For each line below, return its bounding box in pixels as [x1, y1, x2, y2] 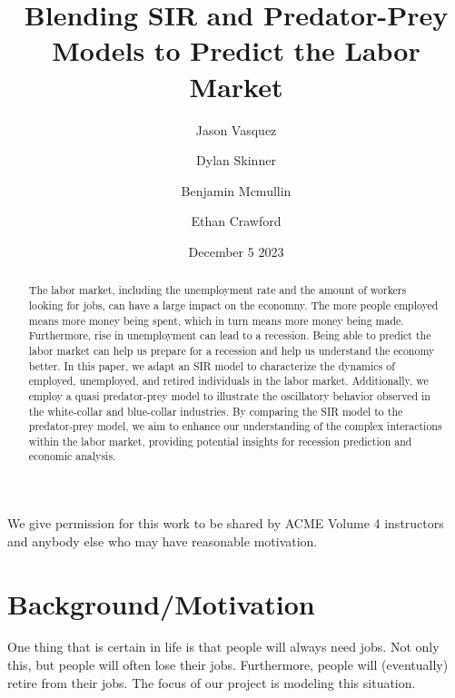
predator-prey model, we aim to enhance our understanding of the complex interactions [28, 418, 442, 434]
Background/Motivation [7, 585, 315, 622]
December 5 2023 [188, 241, 284, 261]
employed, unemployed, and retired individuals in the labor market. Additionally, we [28, 373, 429, 388]
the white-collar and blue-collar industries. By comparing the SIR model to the [28, 403, 403, 418]
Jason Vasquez [195, 120, 277, 139]
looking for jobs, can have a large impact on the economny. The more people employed [28, 297, 439, 312]
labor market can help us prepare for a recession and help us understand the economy [28, 342, 435, 358]
